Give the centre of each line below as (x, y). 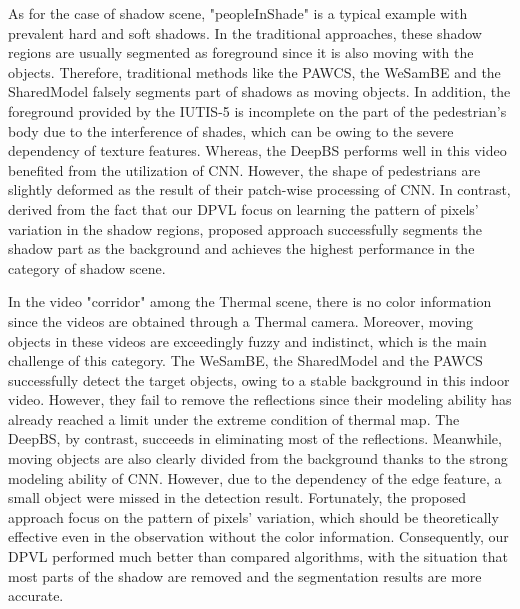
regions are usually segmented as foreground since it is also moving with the (241, 52)
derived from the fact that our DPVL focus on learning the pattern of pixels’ (243, 208)
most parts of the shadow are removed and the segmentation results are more (245, 575)
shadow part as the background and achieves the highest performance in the (241, 248)
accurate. (36, 595)
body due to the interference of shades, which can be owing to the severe (231, 130)
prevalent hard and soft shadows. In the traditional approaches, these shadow (245, 32)
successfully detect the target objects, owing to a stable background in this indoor (259, 379)
